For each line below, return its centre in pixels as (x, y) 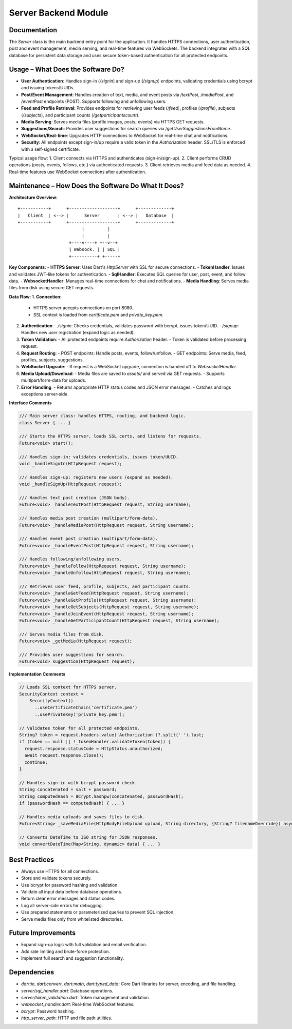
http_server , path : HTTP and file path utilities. (67, 1018)
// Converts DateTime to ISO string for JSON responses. (89, 837)
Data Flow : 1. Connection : (35, 297)
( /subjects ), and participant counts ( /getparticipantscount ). (80, 115)
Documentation (33, 30)
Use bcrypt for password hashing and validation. (70, 885)
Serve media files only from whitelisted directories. (72, 919)
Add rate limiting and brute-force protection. (66, 951)
